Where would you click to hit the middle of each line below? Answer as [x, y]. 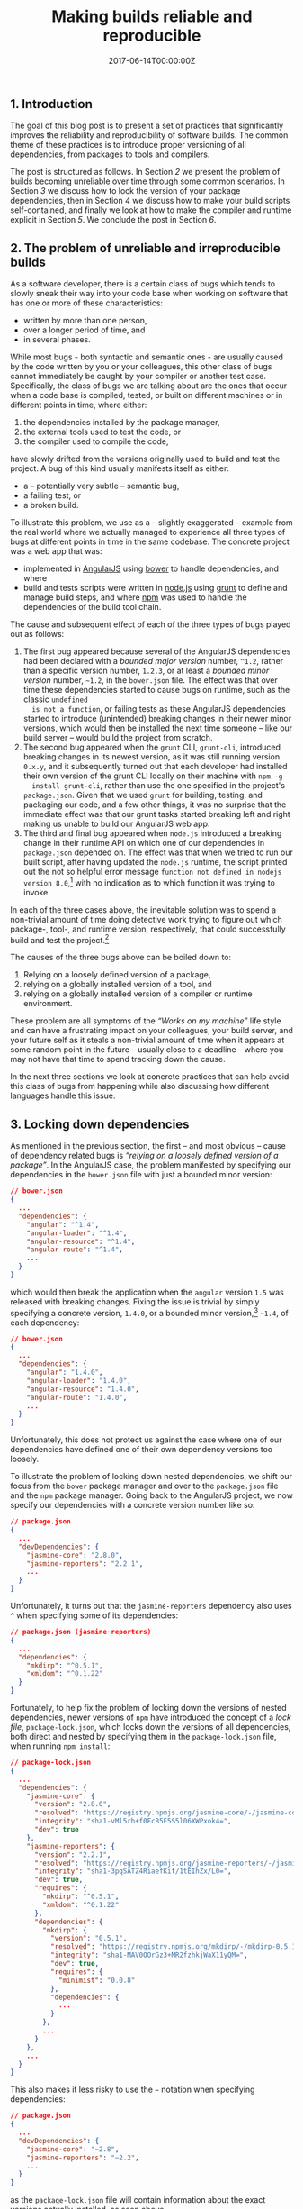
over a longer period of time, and [84, 330]
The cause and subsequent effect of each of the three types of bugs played [151, 624]
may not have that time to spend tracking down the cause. [118, 1059]
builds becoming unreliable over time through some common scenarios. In [148, 181]
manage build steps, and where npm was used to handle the [135, 597]
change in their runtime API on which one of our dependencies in [143, 843]
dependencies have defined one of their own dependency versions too [142, 1450]
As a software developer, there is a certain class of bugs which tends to [143, 284]
